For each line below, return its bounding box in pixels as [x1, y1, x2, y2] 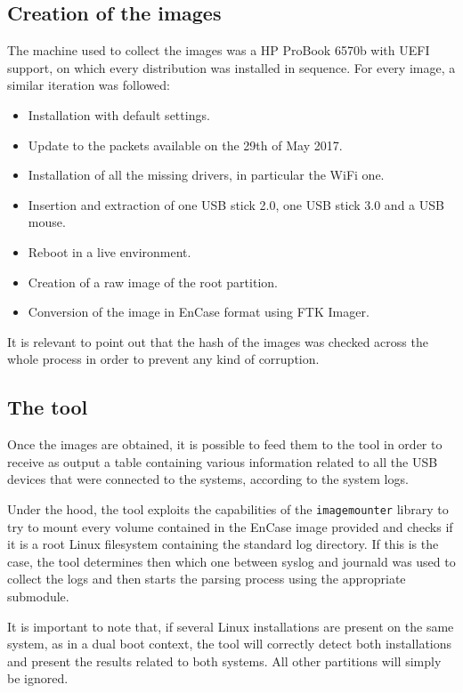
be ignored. [7, 669, 69, 688]
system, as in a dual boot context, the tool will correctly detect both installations [7, 634, 452, 653]
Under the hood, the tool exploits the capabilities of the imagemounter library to [7, 499, 449, 518]
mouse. [28, 213, 66, 231]
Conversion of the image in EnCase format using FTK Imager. [28, 302, 370, 321]
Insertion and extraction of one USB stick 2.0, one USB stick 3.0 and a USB [28, 195, 444, 214]
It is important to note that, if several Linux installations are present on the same [7, 616, 454, 635]
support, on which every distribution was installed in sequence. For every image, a [7, 58, 456, 77]
